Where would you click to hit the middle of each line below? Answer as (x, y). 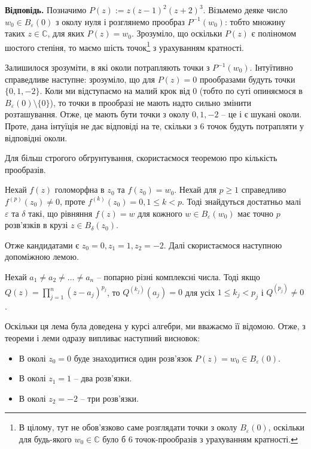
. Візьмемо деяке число (245, 10)
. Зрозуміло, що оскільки (177, 33)
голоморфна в (80, 189)
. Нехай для (195, 189)
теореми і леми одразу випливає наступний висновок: (103, 338)
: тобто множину (255, 21)
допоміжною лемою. (42, 257)
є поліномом (274, 33)
